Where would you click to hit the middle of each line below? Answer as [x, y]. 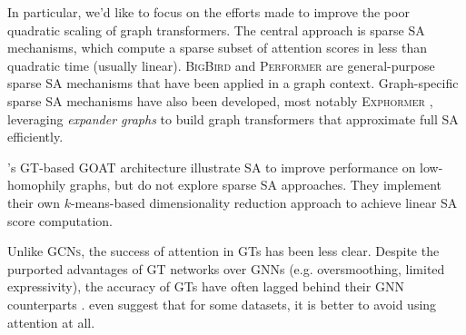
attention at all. [51, 322]
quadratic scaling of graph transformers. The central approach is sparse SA [216, 30]
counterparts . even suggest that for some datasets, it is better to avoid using [222, 304]
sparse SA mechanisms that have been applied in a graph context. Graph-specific [233, 83]
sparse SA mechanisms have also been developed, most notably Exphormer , [220, 100]
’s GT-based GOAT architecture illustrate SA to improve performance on [212, 167]
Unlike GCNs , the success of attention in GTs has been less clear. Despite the [223, 251]
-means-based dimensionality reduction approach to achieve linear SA [264, 202]
